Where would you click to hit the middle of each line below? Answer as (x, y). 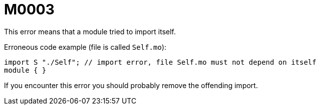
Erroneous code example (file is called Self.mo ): (85, 47)
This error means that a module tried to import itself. (90, 31)
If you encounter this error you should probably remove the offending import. (131, 85)
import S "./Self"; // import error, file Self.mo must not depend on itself (160, 62)
